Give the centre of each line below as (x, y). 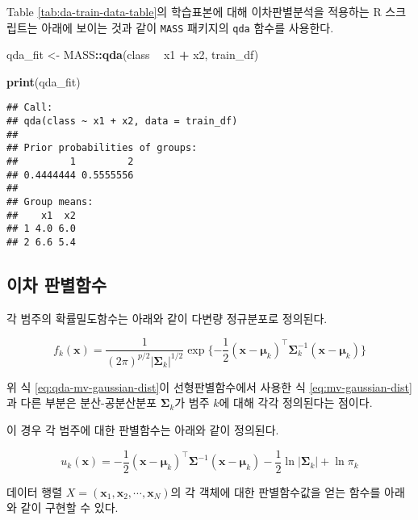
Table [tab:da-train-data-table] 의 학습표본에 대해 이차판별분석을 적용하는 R (194, 11)
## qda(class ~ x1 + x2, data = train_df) (122, 122)
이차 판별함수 (56, 285)
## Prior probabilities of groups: (102, 148)
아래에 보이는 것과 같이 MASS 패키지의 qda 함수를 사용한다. (188, 27)
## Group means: (50, 202)
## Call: (30, 108)
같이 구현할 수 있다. (69, 507)
